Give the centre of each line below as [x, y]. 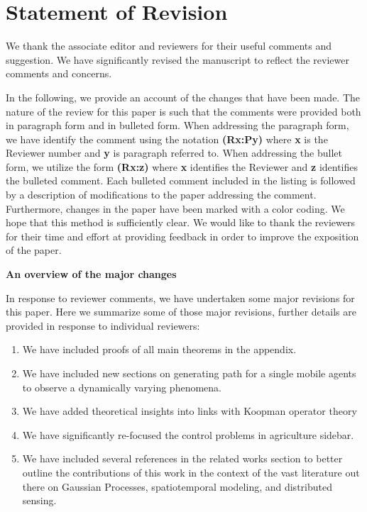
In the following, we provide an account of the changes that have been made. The [183, 97]
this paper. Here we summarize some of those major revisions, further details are [181, 312]
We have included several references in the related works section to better [182, 458]
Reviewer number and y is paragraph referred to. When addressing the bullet [174, 153]
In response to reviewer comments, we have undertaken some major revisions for [180, 297]
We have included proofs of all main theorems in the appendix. [159, 349]
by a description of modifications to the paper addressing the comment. [161, 195]
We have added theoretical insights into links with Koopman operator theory [190, 411]
